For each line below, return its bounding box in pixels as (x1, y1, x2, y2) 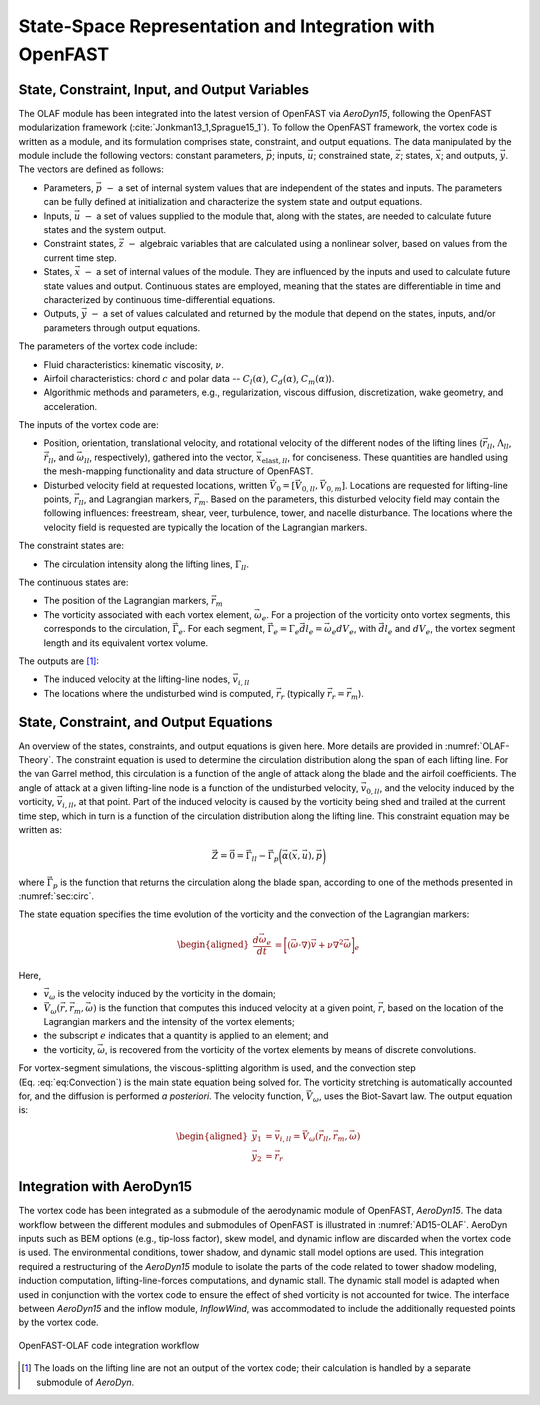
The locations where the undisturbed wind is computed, (43, 687, 274, 699)
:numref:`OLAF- (445, 740, 510, 752)
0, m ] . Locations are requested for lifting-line (326, 479, 509, 494)
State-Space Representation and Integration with (18, 15, 435, 37)
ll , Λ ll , (486, 437, 512, 452)
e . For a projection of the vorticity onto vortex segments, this (261, 608, 511, 623)
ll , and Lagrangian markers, (78, 493, 192, 507)
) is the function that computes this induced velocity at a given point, (93, 1001, 376, 1014)
